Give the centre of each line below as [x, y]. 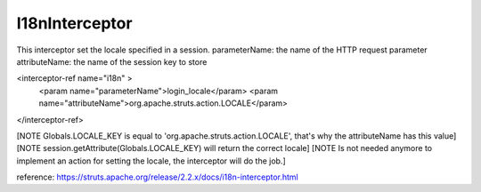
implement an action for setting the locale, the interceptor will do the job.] [151, 161]
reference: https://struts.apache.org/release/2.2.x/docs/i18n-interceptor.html [157, 177]
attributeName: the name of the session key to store [112, 61]
